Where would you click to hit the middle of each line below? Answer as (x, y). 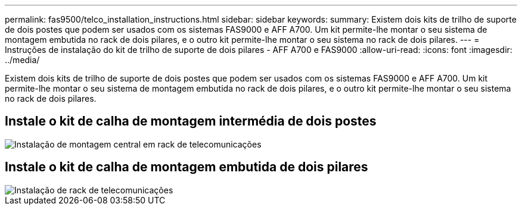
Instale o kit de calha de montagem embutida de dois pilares (187, 167)
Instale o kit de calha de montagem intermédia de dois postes (191, 121)
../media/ (22, 60)
